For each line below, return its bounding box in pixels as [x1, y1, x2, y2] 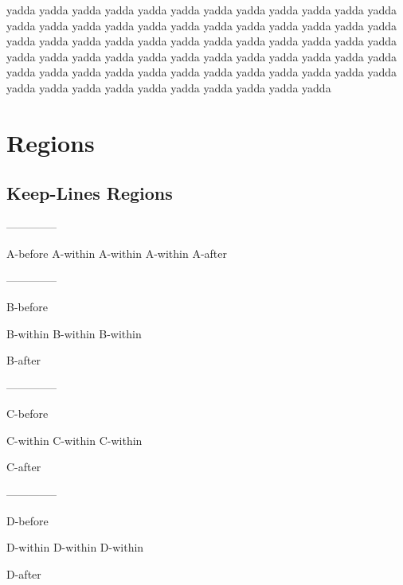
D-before [6, 512, 49, 528]
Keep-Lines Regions [6, 181, 173, 205]
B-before [6, 298, 48, 314]
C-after [6, 458, 41, 475]
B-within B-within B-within [6, 325, 142, 341]
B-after [6, 352, 41, 369]
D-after [6, 565, 41, 582]
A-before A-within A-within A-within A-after [6, 244, 228, 261]
